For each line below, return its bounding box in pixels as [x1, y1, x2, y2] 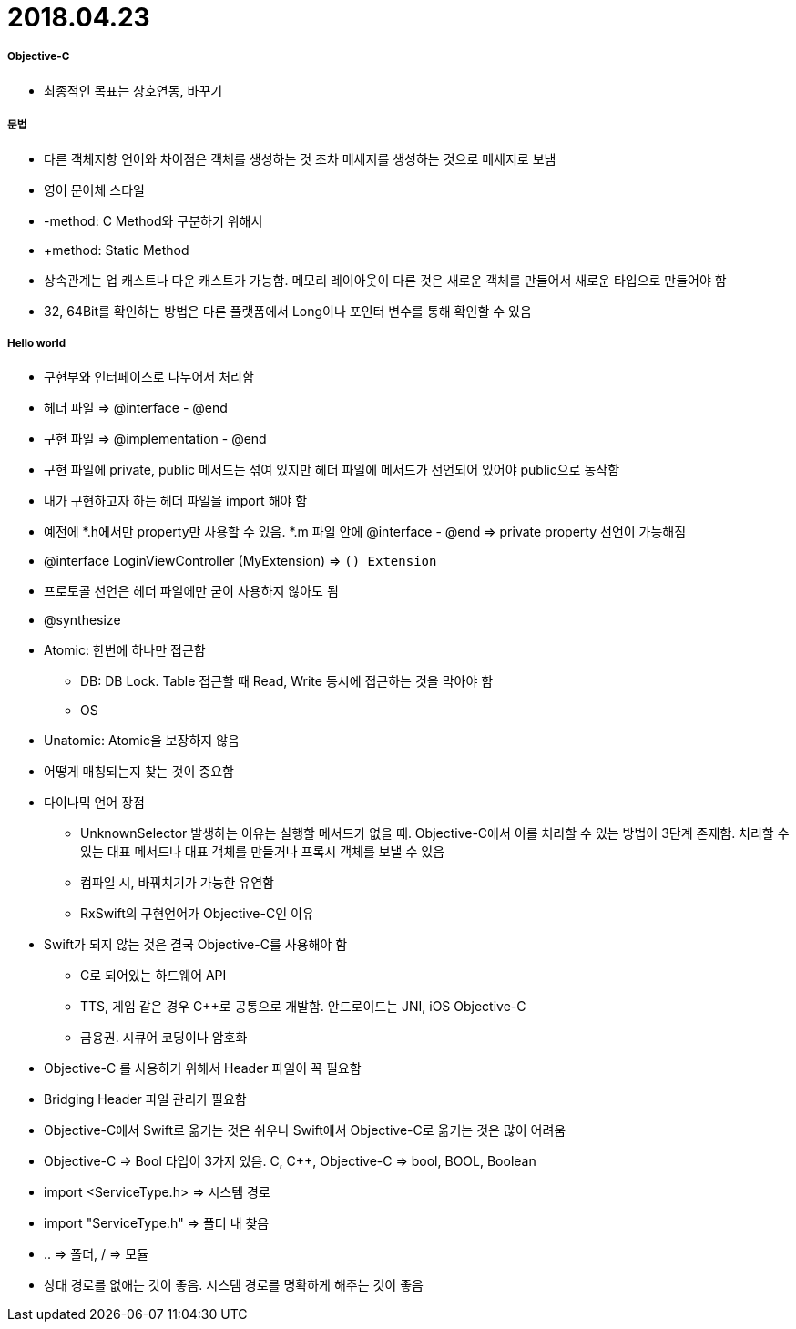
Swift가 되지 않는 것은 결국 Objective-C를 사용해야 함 [44, 936, 348, 953]
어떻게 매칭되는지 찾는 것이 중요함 [44, 763, 234, 780]
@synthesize [44, 612, 121, 629]
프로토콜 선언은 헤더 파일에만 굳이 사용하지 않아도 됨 [44, 583, 339, 599]
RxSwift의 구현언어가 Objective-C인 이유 [80, 905, 314, 922]
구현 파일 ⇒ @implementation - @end [44, 431, 267, 447]
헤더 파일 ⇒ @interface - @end [44, 400, 228, 416]
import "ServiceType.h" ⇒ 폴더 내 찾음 [44, 1215, 270, 1232]
